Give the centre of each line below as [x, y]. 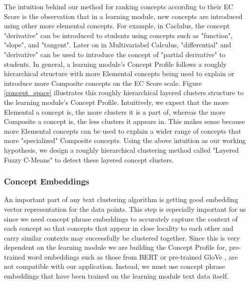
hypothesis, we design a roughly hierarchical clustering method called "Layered [121, 150]
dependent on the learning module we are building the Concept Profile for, [115, 247]
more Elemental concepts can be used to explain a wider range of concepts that [123, 131]
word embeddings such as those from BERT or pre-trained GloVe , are [133, 256]
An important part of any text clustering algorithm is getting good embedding [121, 199]
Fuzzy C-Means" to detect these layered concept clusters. [89, 159]
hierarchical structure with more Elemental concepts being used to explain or [119, 73]
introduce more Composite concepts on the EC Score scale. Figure [103, 83]
